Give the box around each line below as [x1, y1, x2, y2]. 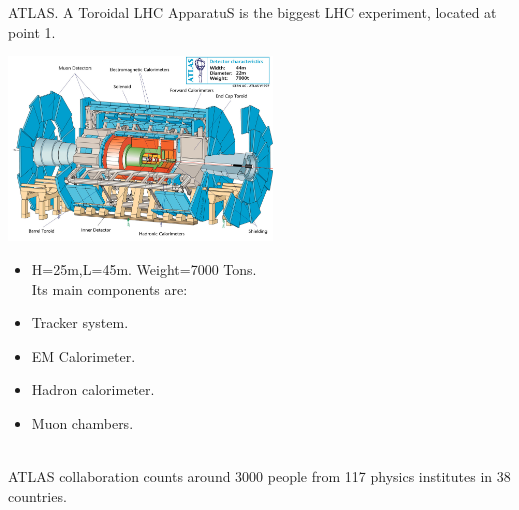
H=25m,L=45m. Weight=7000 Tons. [31, 258, 257, 279]
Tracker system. [31, 312, 129, 333]
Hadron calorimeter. [31, 379, 155, 400]
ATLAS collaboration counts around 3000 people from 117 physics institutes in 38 [8, 466, 511, 487]
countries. [8, 485, 67, 506]
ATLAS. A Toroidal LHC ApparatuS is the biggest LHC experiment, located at [8, 2, 497, 22]
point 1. [8, 21, 56, 42]
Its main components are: [31, 278, 188, 299]
